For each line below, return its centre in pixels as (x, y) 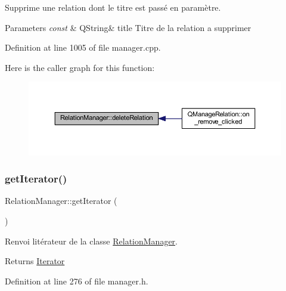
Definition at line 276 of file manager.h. (77, 281)
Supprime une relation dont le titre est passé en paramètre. (113, 7)
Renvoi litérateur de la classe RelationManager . (91, 241)
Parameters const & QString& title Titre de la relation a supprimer (128, 27)
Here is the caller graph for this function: (80, 67)
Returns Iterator (35, 261)
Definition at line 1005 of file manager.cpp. (83, 47)
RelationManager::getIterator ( (61, 201)
